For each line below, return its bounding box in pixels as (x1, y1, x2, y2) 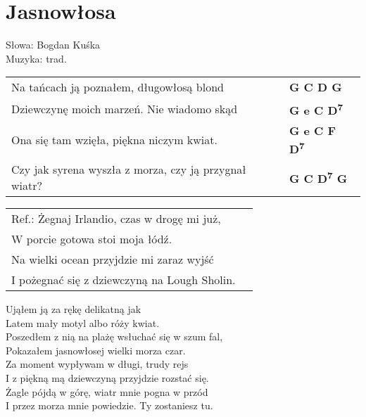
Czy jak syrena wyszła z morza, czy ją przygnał (11, 160, 246, 177)
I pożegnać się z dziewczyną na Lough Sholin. (11, 271, 236, 288)
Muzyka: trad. (6, 51, 67, 65)
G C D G (289, 79, 342, 96)
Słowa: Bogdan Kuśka (6, 37, 101, 52)
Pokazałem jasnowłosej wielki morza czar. (6, 342, 186, 357)
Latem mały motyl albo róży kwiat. (6, 315, 160, 330)
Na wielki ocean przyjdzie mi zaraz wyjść (11, 250, 214, 267)
